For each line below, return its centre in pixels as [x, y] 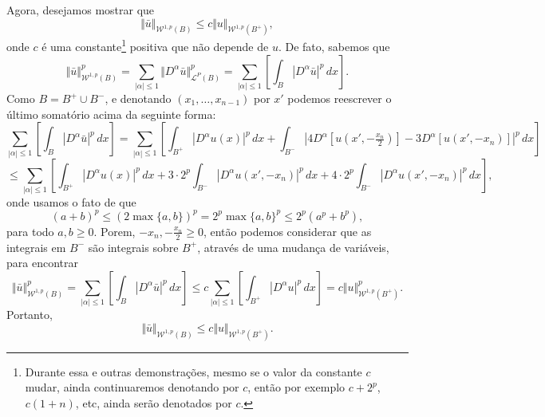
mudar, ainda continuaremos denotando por [132, 387]
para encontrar [42, 263]
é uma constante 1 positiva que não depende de [155, 45]
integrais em [36, 247]
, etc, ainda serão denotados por [154, 402]
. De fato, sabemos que [334, 47]
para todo [30, 231]
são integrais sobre [133, 247]
